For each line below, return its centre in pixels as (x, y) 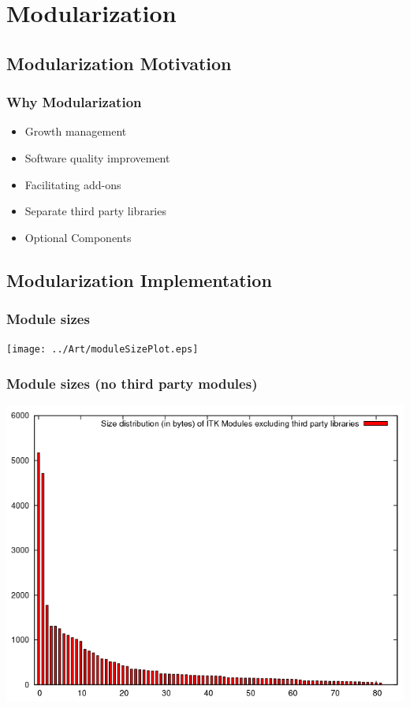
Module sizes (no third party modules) (132, 383)
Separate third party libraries (95, 211)
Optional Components (78, 237)
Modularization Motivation (119, 63)
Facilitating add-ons (73, 184)
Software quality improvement (97, 157)
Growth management (76, 131)
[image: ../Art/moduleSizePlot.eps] (102, 350)
